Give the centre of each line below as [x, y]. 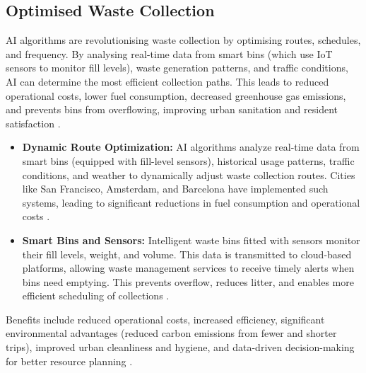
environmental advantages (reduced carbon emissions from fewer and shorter [171, 333]
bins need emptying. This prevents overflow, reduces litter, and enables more [188, 281]
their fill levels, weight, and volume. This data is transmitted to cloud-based [187, 254]
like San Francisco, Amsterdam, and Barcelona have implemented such [175, 189]
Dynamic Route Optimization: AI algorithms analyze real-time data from [191, 147]
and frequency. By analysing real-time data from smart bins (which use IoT [169, 53]
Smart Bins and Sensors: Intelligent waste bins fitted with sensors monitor [191, 240]
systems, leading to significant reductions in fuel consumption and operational [191, 202]
